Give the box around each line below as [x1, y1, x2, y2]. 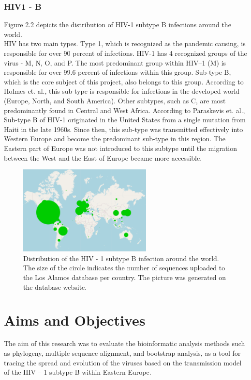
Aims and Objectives [4, 310, 146, 330]
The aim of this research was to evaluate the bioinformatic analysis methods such [4, 338, 245, 348]
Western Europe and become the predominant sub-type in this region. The [4, 133, 225, 144]
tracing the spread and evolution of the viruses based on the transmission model [4, 357, 242, 367]
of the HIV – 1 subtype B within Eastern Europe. [4, 367, 151, 377]
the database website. [23, 281, 87, 292]
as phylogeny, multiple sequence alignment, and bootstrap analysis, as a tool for [4, 347, 241, 358]
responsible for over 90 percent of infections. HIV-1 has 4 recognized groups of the [4, 48, 247, 58]
